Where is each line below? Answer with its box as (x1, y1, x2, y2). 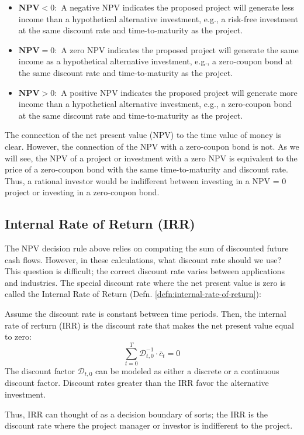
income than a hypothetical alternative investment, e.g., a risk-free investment (18, 12, 299, 25)
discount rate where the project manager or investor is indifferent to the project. (5, 419, 293, 431)
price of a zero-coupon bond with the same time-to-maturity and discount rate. (5, 163, 288, 175)
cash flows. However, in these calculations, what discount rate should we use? (5, 253, 282, 265)
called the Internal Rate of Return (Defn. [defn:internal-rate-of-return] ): (5, 288, 261, 300)
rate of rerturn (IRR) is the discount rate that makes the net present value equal (5, 319, 294, 331)
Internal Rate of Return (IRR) (5, 215, 195, 233)
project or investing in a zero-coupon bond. (5, 186, 160, 198)
